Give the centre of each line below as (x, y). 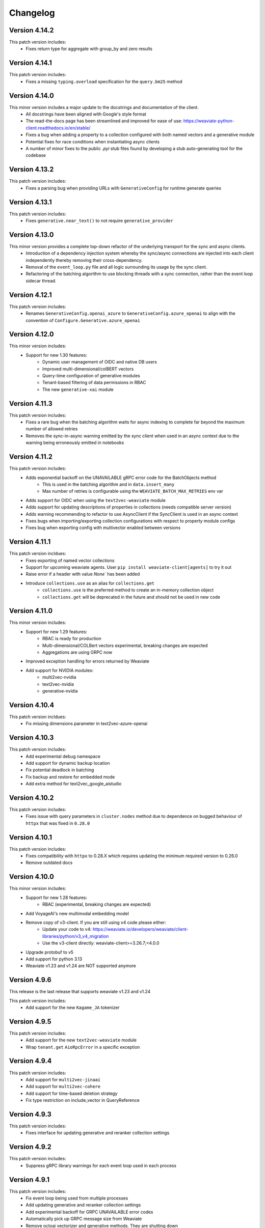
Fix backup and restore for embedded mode (70, 777)
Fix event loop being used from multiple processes (77, 1198)
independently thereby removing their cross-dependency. (84, 260)
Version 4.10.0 (31, 877)
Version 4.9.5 (30, 1021)
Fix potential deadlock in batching (60, 770)
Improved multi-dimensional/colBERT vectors (88, 369)
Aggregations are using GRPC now (77, 652)
